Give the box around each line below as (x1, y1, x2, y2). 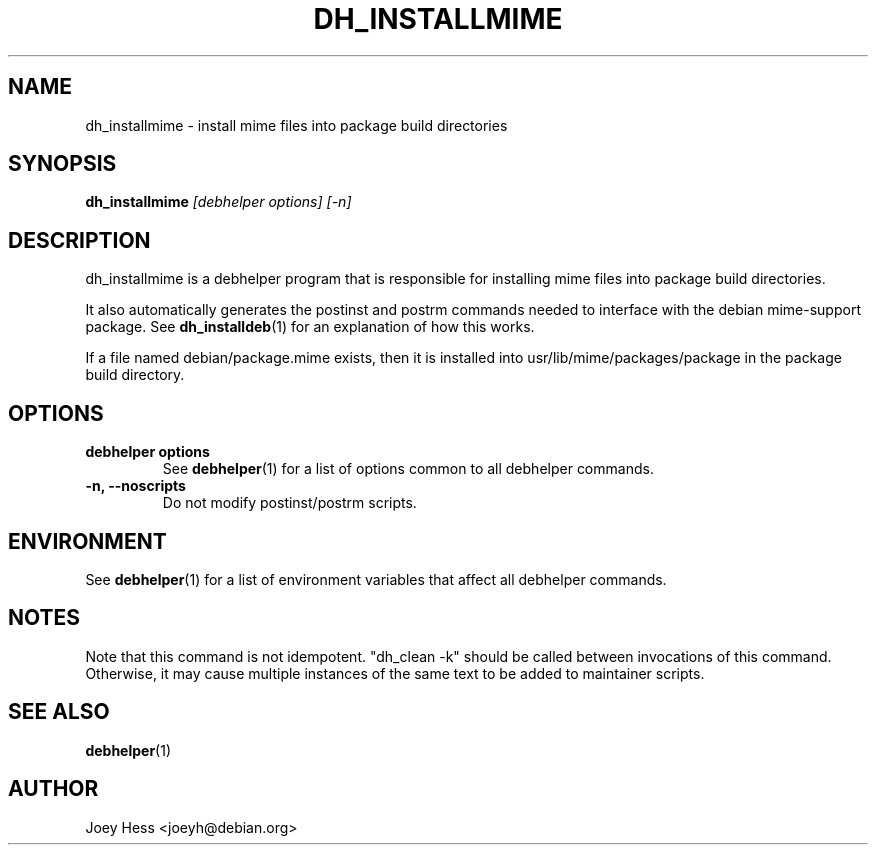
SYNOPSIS (8, 151, 117, 177)
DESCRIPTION (8, 227, 151, 253)
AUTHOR (8, 776, 99, 802)
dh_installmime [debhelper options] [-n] (85, 193, 352, 211)
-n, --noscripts (85, 477, 186, 495)
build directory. (85, 366, 185, 384)
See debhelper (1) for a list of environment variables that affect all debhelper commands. (85, 570, 667, 588)
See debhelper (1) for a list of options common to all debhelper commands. (162, 460, 654, 478)
